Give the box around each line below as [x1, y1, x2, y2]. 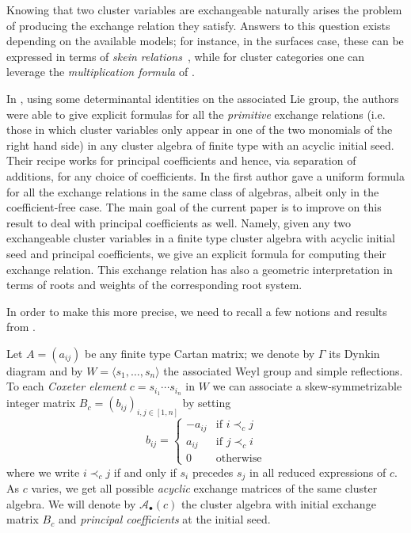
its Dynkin [329, 345, 380, 361]
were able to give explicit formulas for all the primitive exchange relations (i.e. [6, 105, 386, 122]
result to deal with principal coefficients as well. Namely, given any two [6, 214, 352, 230]
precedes [192, 463, 234, 480]
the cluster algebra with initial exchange [181, 495, 376, 512]
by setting [182, 394, 231, 411]
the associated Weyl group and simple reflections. [163, 362, 403, 379]
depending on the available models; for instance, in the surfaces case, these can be [6, 32, 404, 49]
